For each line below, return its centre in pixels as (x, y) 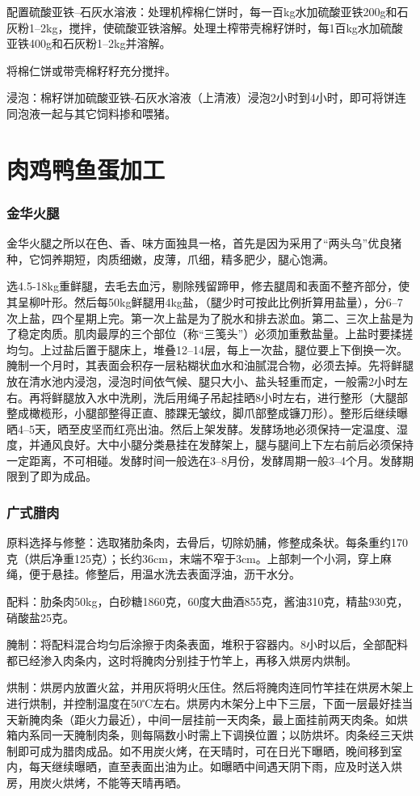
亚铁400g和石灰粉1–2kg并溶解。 (89, 43)
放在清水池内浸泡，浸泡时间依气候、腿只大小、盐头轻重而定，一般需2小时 (202, 381)
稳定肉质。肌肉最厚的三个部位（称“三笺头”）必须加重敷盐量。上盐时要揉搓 (215, 334)
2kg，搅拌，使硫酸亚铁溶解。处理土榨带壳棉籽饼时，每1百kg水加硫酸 (221, 27)
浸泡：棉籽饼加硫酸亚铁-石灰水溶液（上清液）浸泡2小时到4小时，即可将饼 (201, 97)
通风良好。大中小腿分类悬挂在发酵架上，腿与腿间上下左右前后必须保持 (227, 445)
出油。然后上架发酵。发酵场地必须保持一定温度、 (266, 428)
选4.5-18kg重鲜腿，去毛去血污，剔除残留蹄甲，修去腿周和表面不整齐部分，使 (208, 286)
